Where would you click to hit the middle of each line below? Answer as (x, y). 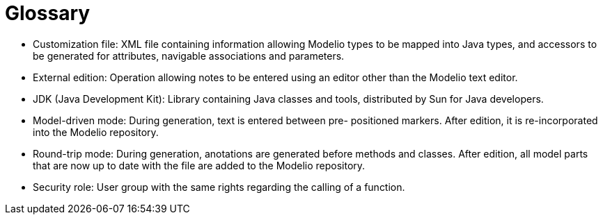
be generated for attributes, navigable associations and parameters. (189, 56)
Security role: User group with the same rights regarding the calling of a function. (219, 187)
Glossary (48, 13)
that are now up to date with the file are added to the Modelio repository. (199, 165)
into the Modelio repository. (96, 132)
